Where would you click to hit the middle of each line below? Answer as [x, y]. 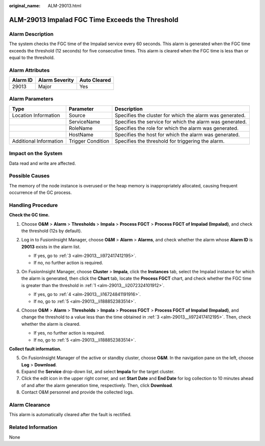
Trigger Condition [89, 141]
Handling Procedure [34, 205]
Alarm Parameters [31, 99]
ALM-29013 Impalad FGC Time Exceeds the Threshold [94, 20]
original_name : [25, 6]
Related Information [33, 427]
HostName [81, 134]
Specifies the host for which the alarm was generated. [177, 134]
